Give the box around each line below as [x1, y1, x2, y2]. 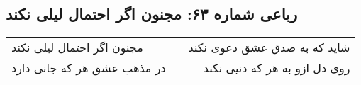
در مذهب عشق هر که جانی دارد [11, 59, 166, 76]
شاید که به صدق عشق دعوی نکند [188, 39, 350, 56]
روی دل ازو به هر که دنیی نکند [203, 59, 350, 76]
